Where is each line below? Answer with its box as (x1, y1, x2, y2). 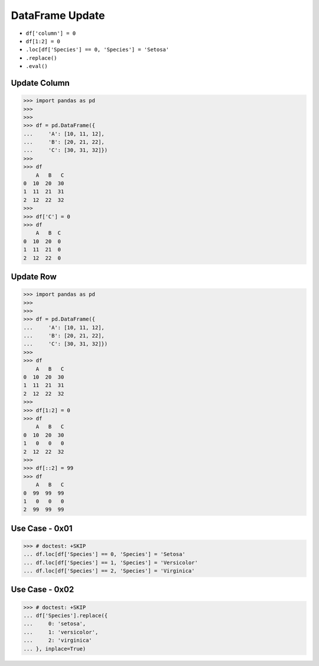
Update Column (11, 77, 70, 88)
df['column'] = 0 (25, 30, 76, 37)
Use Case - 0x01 (11, 523, 73, 534)
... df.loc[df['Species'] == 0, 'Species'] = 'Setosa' (23, 551, 185, 558)
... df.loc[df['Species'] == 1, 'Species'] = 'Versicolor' (23, 559, 198, 566)
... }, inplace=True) (23, 645, 86, 652)
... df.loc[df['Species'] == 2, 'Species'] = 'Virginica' (23, 568, 195, 574)
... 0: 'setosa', (23, 620, 86, 627)
